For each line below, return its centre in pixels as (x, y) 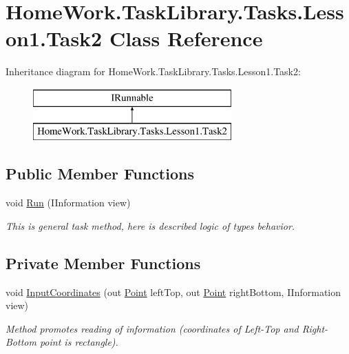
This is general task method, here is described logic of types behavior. (150, 225)
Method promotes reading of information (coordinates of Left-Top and (152, 328)
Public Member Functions (100, 174)
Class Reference (186, 38)
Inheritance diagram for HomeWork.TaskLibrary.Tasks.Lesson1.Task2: (153, 71)
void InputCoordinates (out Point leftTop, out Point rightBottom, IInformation (173, 292)
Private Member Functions (103, 263)
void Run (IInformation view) (68, 203)
